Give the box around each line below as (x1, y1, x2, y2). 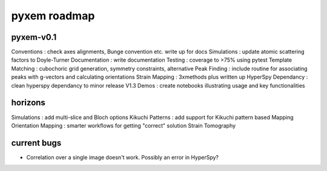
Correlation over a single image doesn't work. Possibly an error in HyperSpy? (26, 153, 219, 161)
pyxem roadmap (11, 9, 95, 22)
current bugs (11, 138, 62, 148)
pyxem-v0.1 (11, 32, 57, 42)
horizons (11, 97, 45, 108)
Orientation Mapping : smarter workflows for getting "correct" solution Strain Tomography (11, 121, 236, 129)
